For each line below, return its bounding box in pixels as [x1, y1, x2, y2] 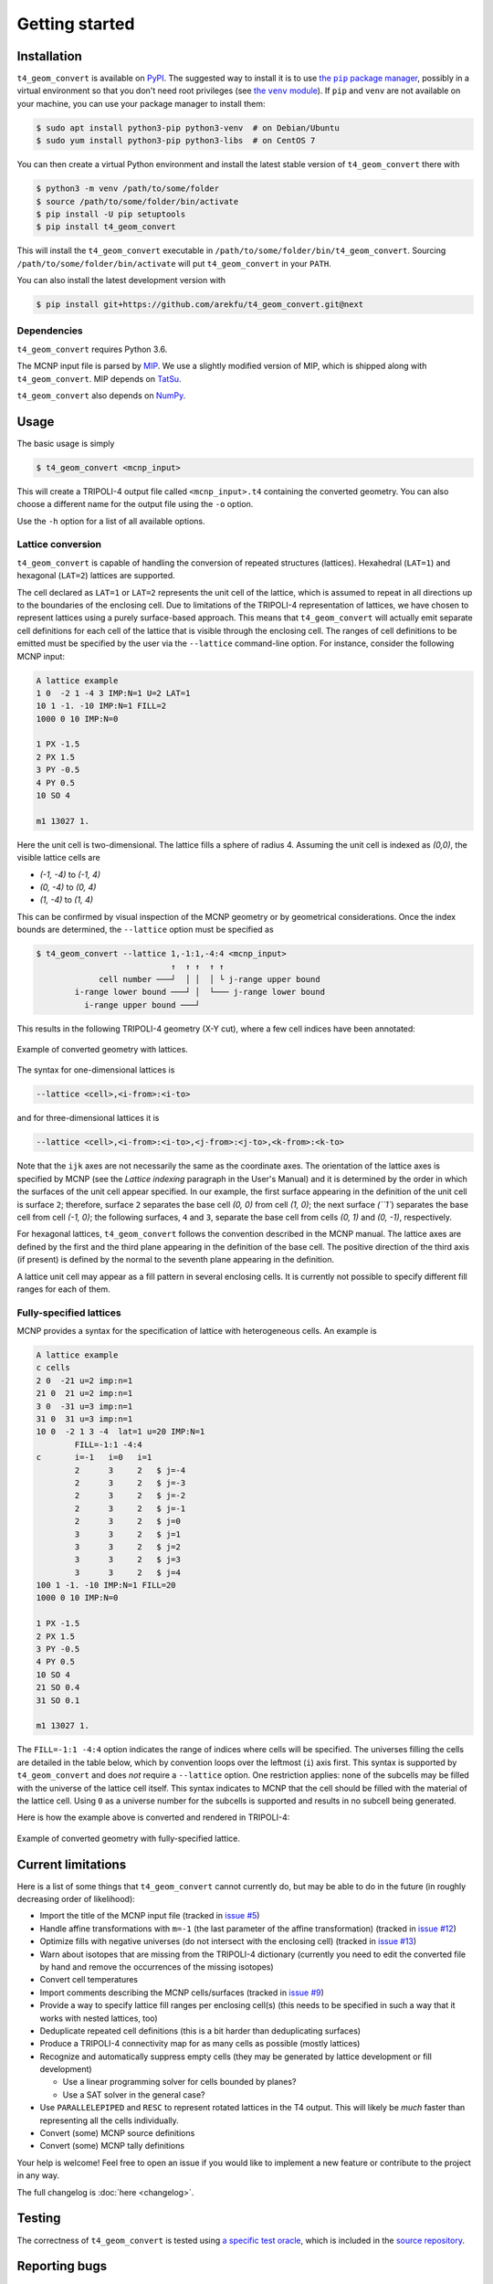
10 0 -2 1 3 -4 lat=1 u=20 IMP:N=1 [36, 1426, 205, 1437]
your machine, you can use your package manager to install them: [16, 98, 266, 109]
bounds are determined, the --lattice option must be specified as [16, 924, 274, 936]
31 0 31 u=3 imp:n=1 [36, 1414, 133, 1424]
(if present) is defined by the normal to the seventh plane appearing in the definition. [16, 1254, 335, 1265]
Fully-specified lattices [16, 1306, 122, 1319]
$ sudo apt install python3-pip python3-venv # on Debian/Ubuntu [36, 122, 340, 132]
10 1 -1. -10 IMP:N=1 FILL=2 [36, 701, 167, 712]
